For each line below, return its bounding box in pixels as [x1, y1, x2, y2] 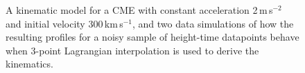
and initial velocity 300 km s [6, 16, 123, 30]
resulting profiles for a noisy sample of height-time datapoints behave [6, 30, 299, 44]
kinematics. [6, 56, 53, 71]
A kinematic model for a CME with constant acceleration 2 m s [6, 3, 273, 17]
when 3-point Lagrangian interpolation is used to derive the [6, 43, 259, 57]
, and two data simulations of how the [132, 16, 294, 30]
